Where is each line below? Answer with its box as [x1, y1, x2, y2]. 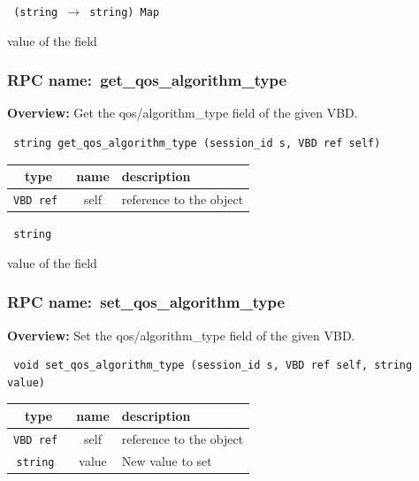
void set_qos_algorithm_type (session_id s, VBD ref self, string [13, 359, 413, 372]
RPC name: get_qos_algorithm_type [7, 69, 287, 91]
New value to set [121, 451, 212, 470]
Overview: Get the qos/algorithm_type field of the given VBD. [7, 103, 358, 122]
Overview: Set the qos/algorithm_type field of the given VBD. [7, 325, 355, 344]
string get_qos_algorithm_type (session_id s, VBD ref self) [13, 137, 381, 150]
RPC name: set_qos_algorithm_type [7, 291, 286, 313]
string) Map [89, 6, 160, 19]
